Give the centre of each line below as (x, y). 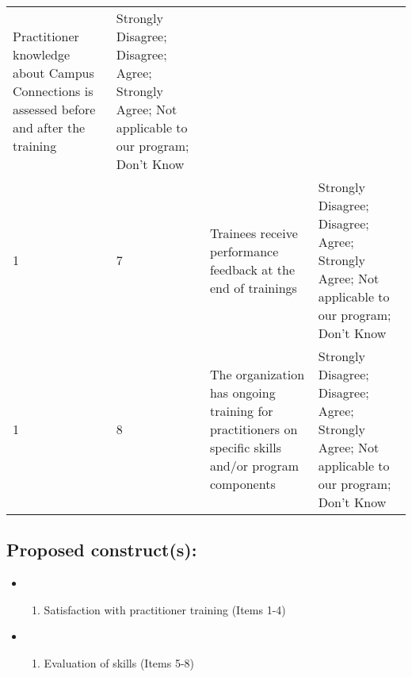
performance (244, 251)
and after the (49, 127)
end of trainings (253, 287)
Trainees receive (254, 233)
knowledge (42, 54)
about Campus (53, 73)
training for (241, 411)
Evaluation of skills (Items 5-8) (119, 662)
